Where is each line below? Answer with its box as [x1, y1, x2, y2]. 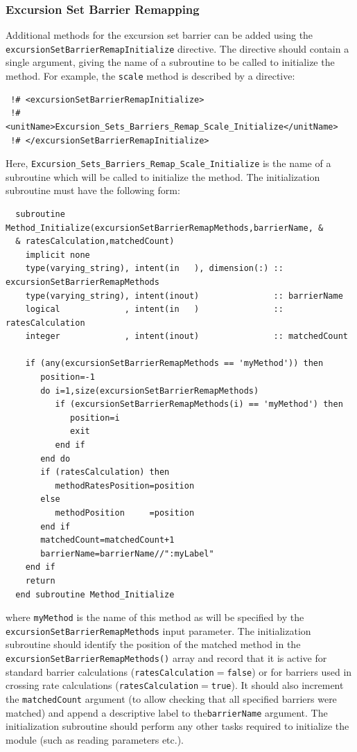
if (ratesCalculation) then [40, 467, 170, 478]
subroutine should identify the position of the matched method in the [6, 637, 301, 652]
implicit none [25, 250, 90, 260]
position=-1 [40, 372, 95, 383]
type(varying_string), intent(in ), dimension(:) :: [25, 263, 284, 274]
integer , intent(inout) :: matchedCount [25, 331, 348, 342]
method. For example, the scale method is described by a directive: [6, 69, 295, 83]
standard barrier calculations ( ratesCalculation [6, 664, 214, 679]
